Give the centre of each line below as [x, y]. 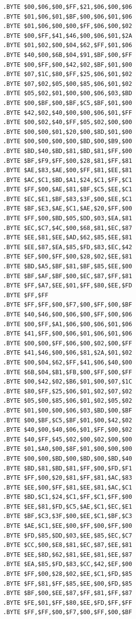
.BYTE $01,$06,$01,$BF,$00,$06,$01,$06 [68, 16]
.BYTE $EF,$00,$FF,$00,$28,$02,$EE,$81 [68, 257]
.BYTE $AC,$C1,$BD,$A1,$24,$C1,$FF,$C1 [68, 180]
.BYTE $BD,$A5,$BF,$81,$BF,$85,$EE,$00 [68, 267]
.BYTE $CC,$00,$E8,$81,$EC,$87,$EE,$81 [68, 545]
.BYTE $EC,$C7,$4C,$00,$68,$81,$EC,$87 [68, 228]
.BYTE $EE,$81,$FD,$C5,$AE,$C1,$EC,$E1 [68, 506]
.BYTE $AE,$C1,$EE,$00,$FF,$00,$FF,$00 [68, 526]
